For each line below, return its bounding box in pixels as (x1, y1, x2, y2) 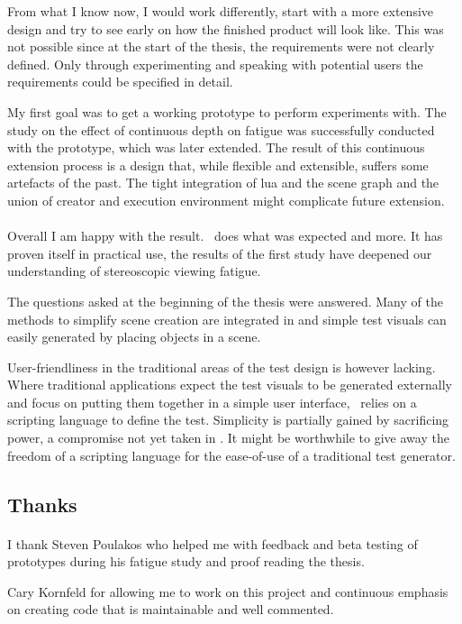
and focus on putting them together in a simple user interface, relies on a (7, 392, 417, 411)
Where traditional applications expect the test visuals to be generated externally (7, 375, 452, 394)
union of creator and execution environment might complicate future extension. (7, 190, 445, 209)
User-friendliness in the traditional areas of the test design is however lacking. (7, 357, 436, 376)
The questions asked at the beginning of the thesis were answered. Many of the (7, 291, 443, 310)
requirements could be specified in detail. (7, 72, 233, 91)
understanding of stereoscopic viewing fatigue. (7, 262, 261, 280)
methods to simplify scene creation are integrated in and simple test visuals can (7, 309, 447, 328)
